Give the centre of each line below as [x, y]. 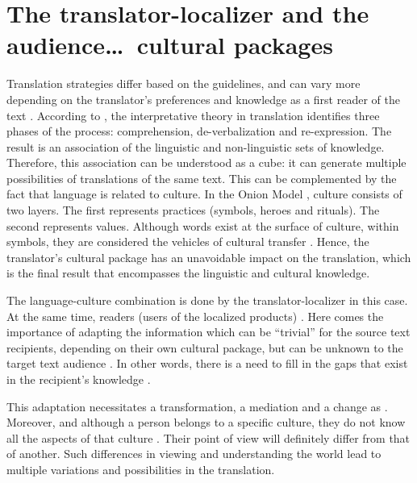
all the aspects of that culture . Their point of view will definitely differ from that [208, 437]
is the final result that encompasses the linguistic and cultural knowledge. [188, 273]
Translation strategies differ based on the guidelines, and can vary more [183, 83]
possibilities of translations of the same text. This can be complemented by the [202, 178]
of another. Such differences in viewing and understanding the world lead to [194, 454]
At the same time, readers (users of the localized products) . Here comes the [195, 316]
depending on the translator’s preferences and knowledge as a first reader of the [203, 99]
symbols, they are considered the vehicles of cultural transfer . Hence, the [188, 241]
